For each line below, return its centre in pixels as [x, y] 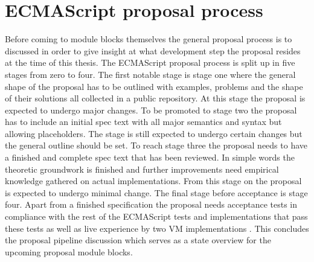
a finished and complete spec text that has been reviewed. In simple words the [150, 157]
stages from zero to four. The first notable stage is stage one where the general [150, 74]
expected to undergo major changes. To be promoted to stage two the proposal [151, 110]
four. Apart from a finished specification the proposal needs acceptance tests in [151, 204]
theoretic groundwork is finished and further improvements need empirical [142, 169]
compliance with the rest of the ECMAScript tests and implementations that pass [156, 216]
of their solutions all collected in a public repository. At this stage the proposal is [155, 98]
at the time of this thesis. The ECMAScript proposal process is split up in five [150, 62]
